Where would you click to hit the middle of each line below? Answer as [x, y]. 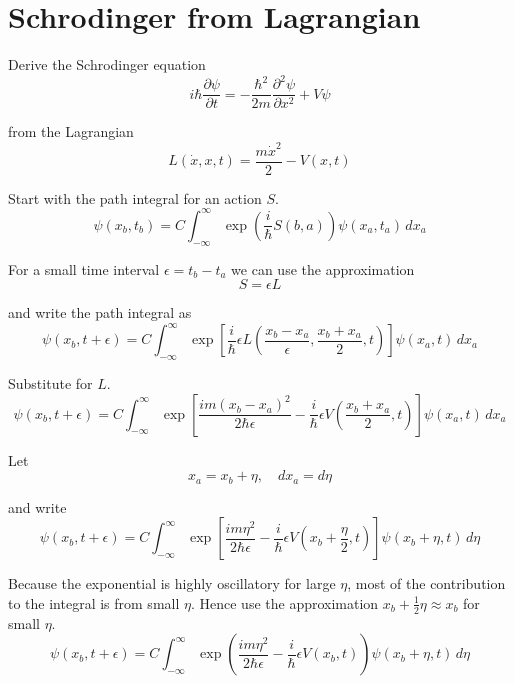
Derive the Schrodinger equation [107, 64]
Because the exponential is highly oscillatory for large [172, 583]
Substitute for [50, 383]
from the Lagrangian [71, 131]
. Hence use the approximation [284, 602]
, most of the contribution [426, 583]
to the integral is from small [94, 602]
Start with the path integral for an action [135, 197]
